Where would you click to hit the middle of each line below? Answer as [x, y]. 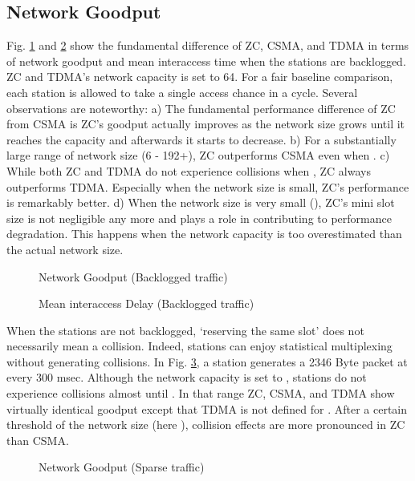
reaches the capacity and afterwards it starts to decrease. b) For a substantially [201, 139]
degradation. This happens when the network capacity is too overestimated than [204, 234]
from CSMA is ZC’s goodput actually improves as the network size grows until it [206, 124]
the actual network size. [65, 249]
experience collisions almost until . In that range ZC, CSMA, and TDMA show [201, 393]
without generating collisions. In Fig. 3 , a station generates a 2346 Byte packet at [207, 361]
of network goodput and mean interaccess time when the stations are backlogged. [206, 61]
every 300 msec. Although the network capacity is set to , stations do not [187, 377]
